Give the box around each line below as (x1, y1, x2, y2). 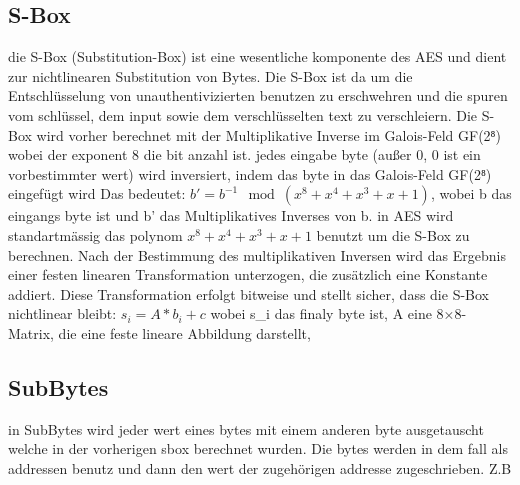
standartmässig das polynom (8, 224, 183, 245)
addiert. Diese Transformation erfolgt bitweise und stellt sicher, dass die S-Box (8, 283, 489, 304)
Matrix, (8, 322, 54, 343)
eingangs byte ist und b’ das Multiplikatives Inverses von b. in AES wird (8, 205, 454, 226)
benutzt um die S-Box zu (316, 224, 470, 245)
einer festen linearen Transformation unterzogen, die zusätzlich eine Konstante (8, 264, 488, 285)
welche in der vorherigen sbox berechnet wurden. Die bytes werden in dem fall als (8, 438, 508, 459)
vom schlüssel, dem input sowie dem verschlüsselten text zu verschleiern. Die (8, 104, 478, 125)
